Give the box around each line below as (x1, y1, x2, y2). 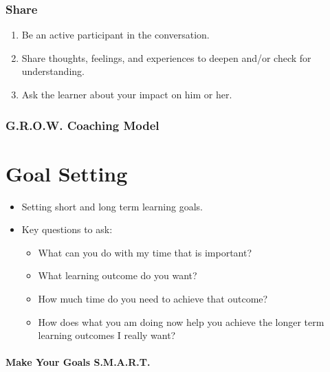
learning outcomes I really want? (38, 328, 176, 342)
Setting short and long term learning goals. (21, 199, 203, 213)
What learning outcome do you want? (38, 268, 197, 283)
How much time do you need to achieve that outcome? (38, 291, 268, 305)
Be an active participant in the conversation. (21, 28, 210, 42)
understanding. (21, 64, 85, 78)
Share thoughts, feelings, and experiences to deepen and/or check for (21, 50, 311, 65)
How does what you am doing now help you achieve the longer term (38, 314, 324, 329)
